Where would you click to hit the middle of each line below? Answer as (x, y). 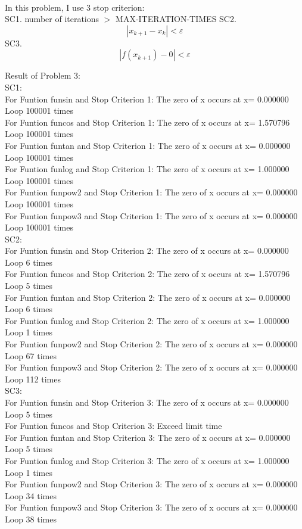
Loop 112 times (33, 379)
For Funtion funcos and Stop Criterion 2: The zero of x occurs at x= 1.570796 (147, 274)
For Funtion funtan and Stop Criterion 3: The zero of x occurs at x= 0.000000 (148, 437)
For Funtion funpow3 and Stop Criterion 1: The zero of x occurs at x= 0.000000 (151, 215)
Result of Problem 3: (43, 75)
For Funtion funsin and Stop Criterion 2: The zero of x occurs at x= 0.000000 (147, 251)
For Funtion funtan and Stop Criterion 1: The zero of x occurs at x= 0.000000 (148, 145)
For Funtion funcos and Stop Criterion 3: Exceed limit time (113, 426)
